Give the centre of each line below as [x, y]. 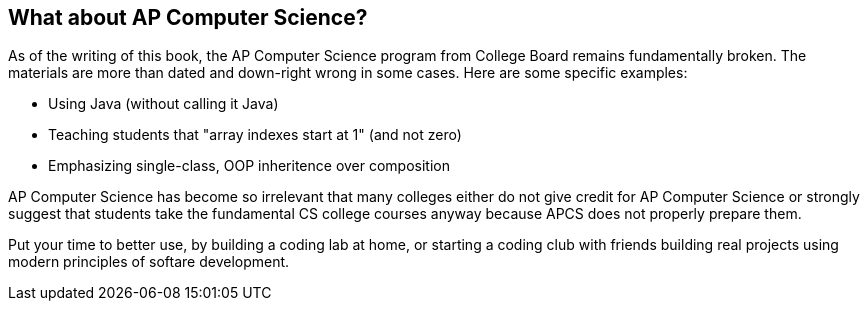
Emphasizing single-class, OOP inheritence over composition [249, 166]
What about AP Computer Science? [188, 17]
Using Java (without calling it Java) [163, 104]
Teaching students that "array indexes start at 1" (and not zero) [255, 135]
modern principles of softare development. [149, 262]
